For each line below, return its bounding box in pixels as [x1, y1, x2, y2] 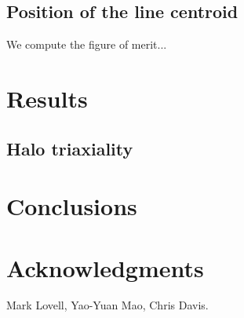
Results [6, 82, 88, 114]
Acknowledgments [6, 251, 204, 283]
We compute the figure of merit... [6, 36, 167, 53]
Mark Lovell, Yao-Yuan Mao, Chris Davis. [6, 297, 209, 313]
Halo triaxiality [6, 136, 133, 160]
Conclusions [6, 190, 137, 222]
